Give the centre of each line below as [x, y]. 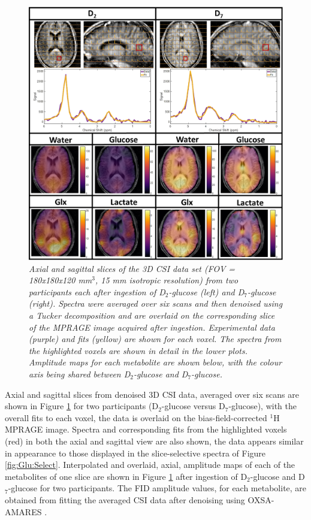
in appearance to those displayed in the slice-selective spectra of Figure [135, 453]
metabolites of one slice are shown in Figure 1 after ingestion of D [126, 476]
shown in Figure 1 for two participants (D [82, 406]
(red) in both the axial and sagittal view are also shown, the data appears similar [154, 441]
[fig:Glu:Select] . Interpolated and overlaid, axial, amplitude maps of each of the [150, 465]
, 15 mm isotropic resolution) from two [167, 280]
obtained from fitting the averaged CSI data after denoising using [125, 499]
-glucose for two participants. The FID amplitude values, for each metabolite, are [157, 488]
